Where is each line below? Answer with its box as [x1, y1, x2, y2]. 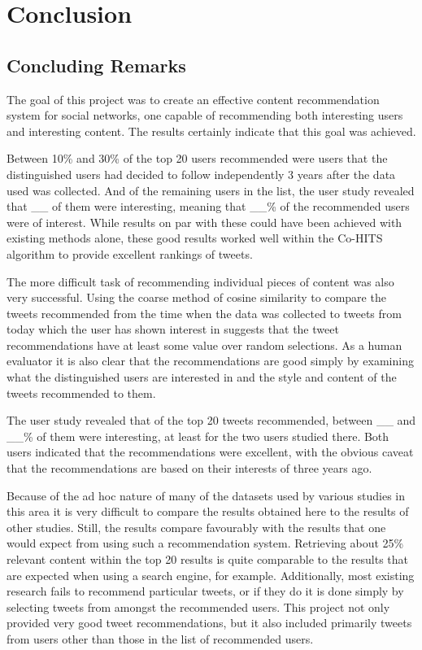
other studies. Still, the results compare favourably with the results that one [7, 518, 386, 535]
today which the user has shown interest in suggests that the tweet [7, 321, 339, 338]
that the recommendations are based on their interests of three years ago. [7, 460, 372, 477]
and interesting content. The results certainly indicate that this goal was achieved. [7, 122, 416, 139]
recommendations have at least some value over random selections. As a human [7, 336, 402, 353]
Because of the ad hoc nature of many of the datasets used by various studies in [7, 486, 405, 504]
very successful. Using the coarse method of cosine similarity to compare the [7, 289, 386, 306]
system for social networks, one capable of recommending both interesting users [7, 107, 403, 124]
